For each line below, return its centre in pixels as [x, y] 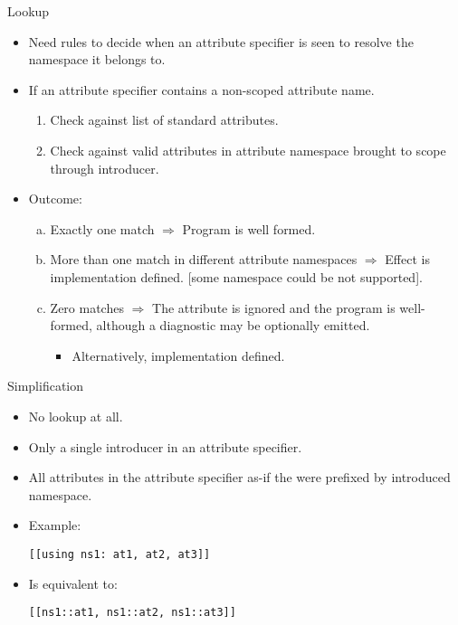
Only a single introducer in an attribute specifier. [165, 446]
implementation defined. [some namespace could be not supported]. [236, 276]
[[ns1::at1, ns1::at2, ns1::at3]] [132, 613]
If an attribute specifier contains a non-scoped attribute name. [201, 89]
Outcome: [55, 199]
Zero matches [87, 307]
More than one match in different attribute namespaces [204, 259]
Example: [55, 525]
